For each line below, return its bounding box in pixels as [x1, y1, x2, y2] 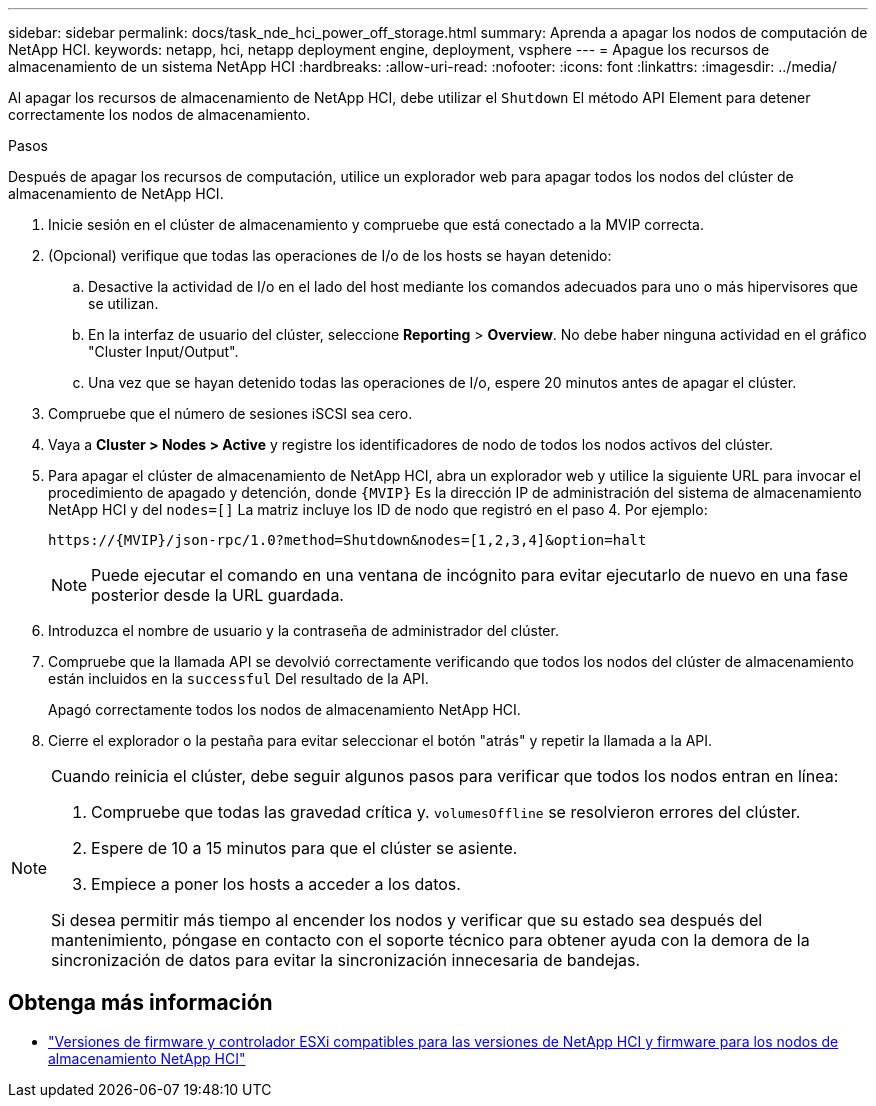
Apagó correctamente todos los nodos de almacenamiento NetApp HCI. [48, 701, 521, 718]
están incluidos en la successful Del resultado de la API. [48, 670, 429, 687]
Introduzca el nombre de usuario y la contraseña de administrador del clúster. [48, 622, 559, 639]
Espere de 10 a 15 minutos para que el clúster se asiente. [91, 838, 518, 858]
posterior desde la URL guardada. [91, 585, 344, 605]
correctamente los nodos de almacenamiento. [8, 106, 311, 123]
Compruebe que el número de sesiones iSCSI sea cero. [48, 405, 413, 422]
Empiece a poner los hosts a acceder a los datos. [91, 874, 461, 894]
